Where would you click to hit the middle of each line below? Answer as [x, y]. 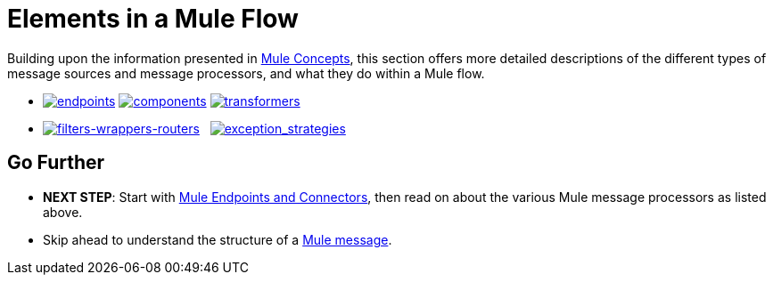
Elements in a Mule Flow [153, 19]
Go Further [56, 163]
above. [63, 212]
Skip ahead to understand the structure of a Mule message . [218, 239]
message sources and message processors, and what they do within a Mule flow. [246, 73]
